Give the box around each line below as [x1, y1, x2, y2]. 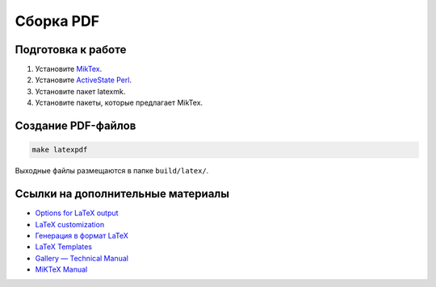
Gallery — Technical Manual [35, 253, 129, 263]
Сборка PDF [15, 12, 100, 30]
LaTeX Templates [35, 242, 93, 252]
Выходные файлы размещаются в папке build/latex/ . [15, 166, 209, 176]
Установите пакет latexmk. [35, 86, 126, 96]
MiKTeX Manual [35, 264, 88, 274]
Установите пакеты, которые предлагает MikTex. [35, 98, 203, 108]
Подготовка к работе [15, 43, 127, 56]
